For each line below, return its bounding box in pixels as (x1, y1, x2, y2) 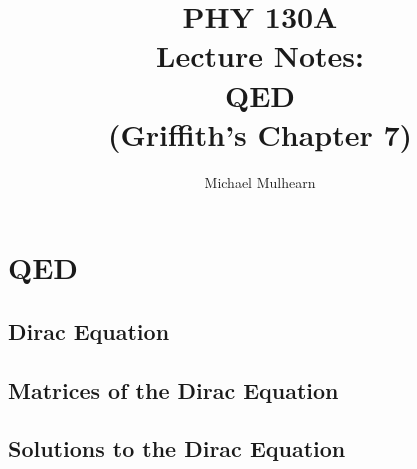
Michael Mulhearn (204, 171, 316, 192)
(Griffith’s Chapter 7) (107, 113, 413, 154)
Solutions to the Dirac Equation (8, 433, 346, 464)
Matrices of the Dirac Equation (8, 374, 339, 405)
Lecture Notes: (156, 35, 364, 76)
